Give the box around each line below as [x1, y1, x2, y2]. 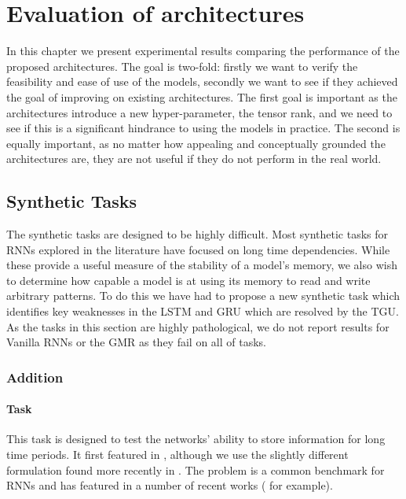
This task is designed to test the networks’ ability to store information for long [6, 431, 386, 447]
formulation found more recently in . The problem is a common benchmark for [6, 461, 385, 478]
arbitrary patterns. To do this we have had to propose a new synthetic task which [6, 287, 401, 304]
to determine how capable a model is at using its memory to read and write [6, 272, 371, 288]
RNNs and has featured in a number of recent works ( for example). [6, 477, 333, 493]
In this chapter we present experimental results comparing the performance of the [6, 43, 400, 59]
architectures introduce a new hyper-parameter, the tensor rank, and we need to [6, 104, 393, 120]
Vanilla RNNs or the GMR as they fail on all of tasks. [6, 334, 267, 350]
